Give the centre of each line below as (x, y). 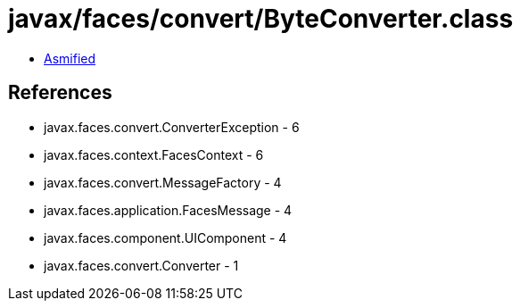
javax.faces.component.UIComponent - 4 (165, 237)
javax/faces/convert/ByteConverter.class (261, 19)
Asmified (70, 58)
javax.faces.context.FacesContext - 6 (154, 154)
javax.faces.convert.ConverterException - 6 (172, 127)
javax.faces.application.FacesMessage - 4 (168, 210)
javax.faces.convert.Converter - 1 (141, 265)
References (60, 93)
